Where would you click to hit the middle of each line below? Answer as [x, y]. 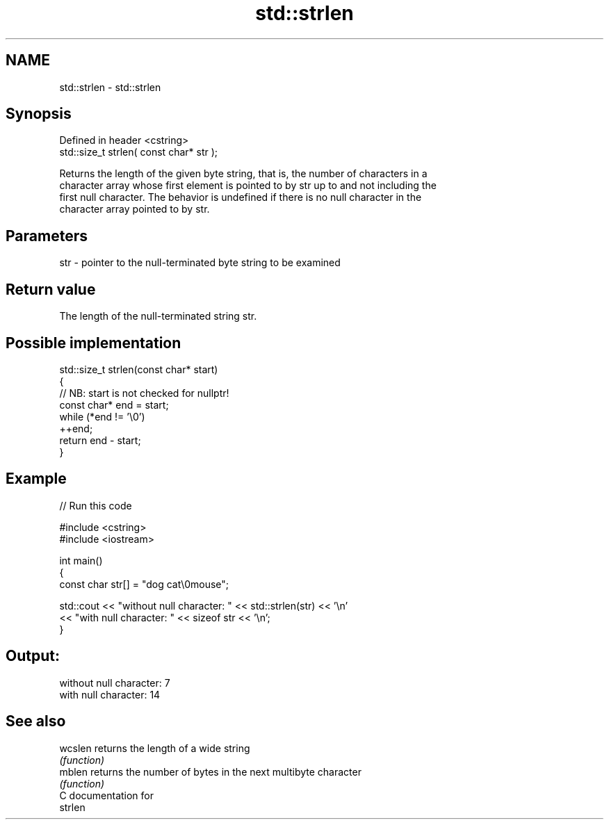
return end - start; [100, 440]
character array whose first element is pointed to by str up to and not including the [248, 186]
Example [36, 479]
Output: [33, 656]
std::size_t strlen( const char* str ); [138, 152]
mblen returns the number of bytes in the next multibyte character [210, 771]
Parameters [47, 236]
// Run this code [96, 505]
